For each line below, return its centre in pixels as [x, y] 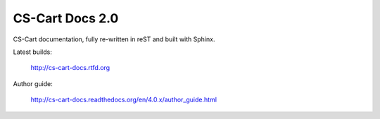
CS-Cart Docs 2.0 [66, 18]
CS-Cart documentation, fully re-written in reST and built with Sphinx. [114, 39]
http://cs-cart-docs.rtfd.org [70, 68]
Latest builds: [32, 52]
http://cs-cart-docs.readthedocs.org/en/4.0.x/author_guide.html [124, 100]
